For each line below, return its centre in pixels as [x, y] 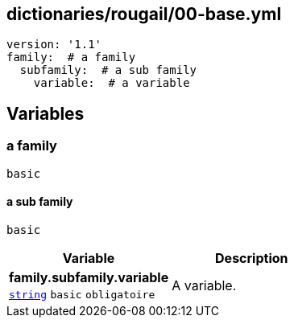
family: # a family [71, 57]
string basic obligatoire [82, 294]
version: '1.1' [54, 45]
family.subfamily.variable [89, 277]
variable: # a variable [112, 83]
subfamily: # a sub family [108, 70]
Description [252, 258]
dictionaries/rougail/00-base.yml [144, 14]
